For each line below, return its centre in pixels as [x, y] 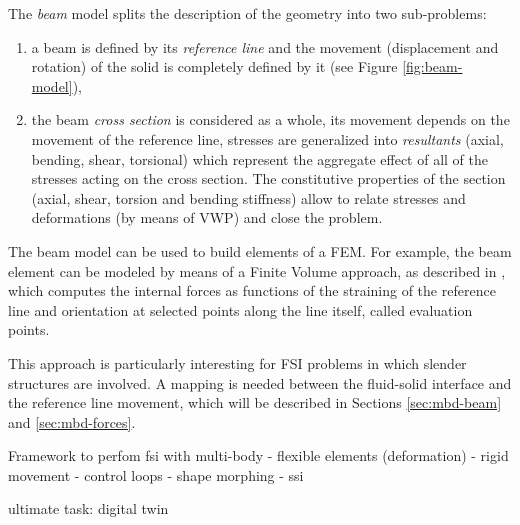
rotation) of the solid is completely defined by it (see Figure [214, 66]
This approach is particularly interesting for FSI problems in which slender [237, 362]
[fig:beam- [432, 66]
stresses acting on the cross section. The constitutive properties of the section [268, 178]
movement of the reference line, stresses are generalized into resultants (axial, [267, 138]
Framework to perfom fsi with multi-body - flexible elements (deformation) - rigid [258, 455]
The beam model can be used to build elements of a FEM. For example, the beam [260, 250]
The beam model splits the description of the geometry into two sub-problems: [247, 13]
